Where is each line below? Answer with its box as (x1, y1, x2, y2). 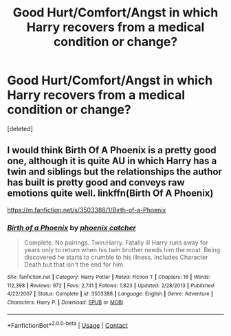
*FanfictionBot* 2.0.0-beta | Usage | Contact (7, 320, 129, 329)
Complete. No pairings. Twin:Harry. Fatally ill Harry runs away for (23, 238, 208, 247)
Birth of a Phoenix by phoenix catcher (7, 223, 136, 232)
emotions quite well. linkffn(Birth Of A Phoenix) (7, 188, 214, 199)
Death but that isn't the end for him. (23, 260, 125, 269)
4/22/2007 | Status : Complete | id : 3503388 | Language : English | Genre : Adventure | (7, 291, 213, 298)
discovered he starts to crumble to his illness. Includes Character (23, 253, 208, 262)
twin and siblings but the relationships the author (7, 166, 222, 178)
